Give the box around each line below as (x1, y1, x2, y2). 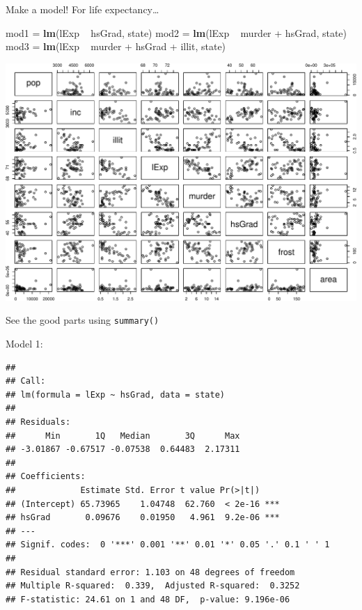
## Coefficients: (6, 471, 86, 482)
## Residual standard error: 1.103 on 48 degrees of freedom (6, 567, 295, 577)
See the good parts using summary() (6, 313, 159, 327)
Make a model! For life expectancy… (6, 2, 159, 16)
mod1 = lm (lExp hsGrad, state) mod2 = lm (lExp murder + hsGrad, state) (6, 25, 347, 40)
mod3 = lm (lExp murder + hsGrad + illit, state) (6, 39, 226, 54)
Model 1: (6, 336, 43, 351)
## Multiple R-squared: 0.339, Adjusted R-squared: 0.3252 (6, 581, 300, 591)
